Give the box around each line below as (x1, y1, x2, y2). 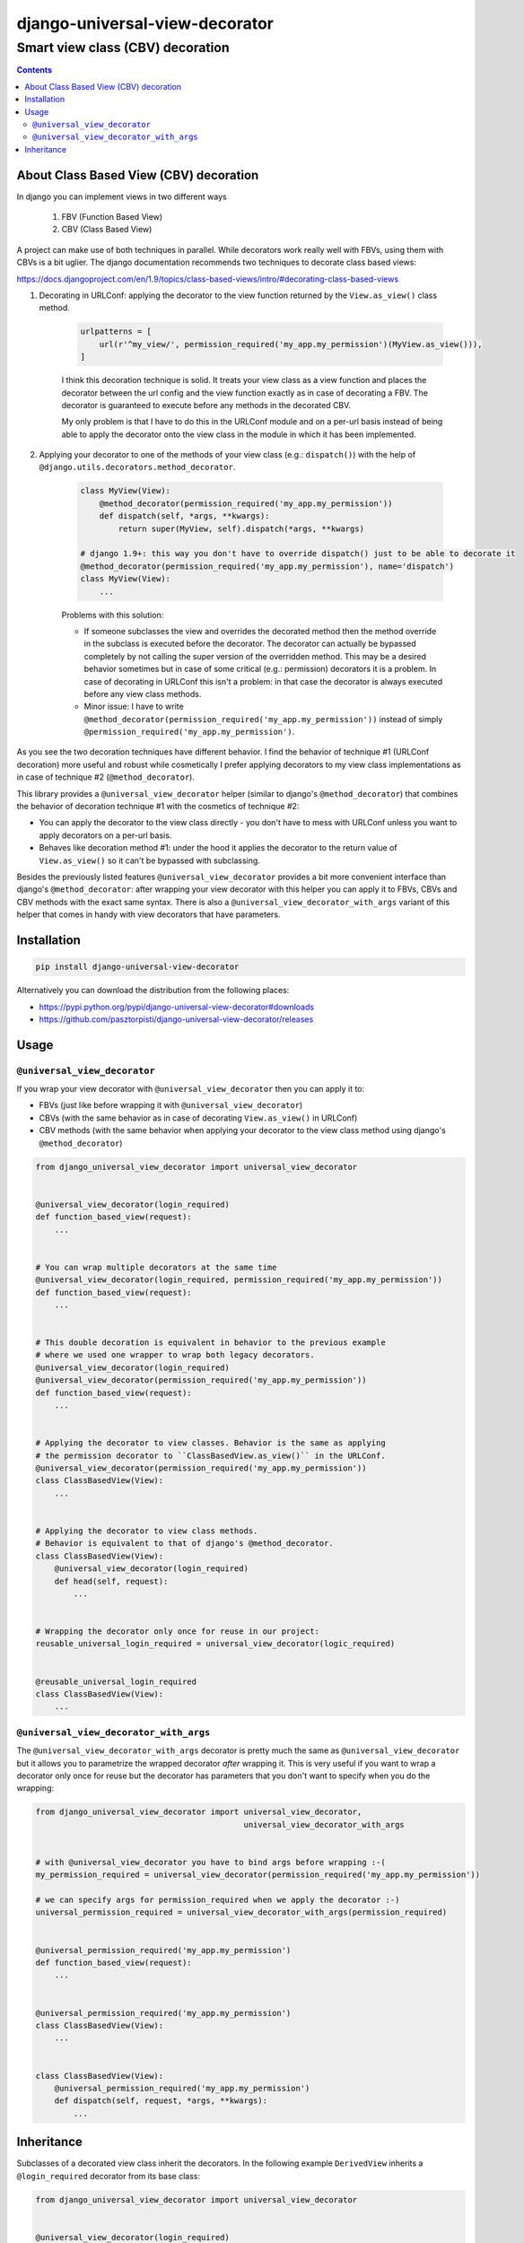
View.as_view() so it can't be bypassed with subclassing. (39, 855, 260, 866)
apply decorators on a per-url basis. (39, 830, 172, 841)
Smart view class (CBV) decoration (16, 39, 231, 56)
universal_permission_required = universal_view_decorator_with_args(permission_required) (35, 1907, 448, 1917)
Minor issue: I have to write (83, 701, 184, 712)
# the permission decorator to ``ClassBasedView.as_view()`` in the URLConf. (35, 1450, 386, 1461)
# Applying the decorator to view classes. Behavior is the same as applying (35, 1438, 386, 1448)
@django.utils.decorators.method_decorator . (39, 462, 236, 473)
